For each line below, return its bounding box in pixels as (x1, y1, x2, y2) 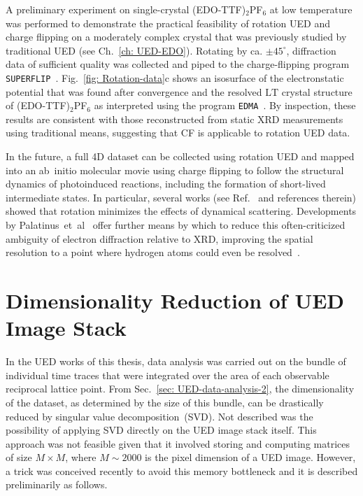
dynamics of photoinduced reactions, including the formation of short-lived (6, 176, 326, 191)
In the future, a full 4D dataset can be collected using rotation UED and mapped (6, 149, 355, 164)
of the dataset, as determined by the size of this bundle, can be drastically (6, 395, 324, 409)
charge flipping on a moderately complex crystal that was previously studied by (6, 29, 347, 44)
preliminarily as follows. (6, 477, 108, 492)
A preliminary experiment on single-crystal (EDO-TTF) (6, 2, 246, 16)
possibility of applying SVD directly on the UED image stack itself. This (6, 423, 317, 437)
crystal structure (281, 84, 353, 99)
